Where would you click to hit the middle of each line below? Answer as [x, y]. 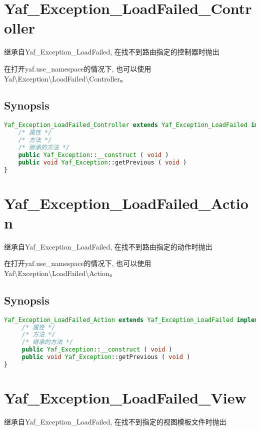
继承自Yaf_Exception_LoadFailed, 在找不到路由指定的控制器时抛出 [112, 52]
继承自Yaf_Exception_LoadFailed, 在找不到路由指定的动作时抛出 [108, 246]
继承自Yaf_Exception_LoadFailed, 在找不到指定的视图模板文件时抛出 [115, 421]
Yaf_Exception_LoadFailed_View [125, 398]
